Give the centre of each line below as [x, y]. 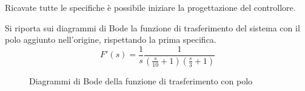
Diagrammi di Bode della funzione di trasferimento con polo [141, 80]
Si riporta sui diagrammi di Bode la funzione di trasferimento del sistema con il [152, 27]
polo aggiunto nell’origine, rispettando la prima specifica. [111, 39]
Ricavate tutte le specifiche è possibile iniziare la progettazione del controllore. [150, 7]
